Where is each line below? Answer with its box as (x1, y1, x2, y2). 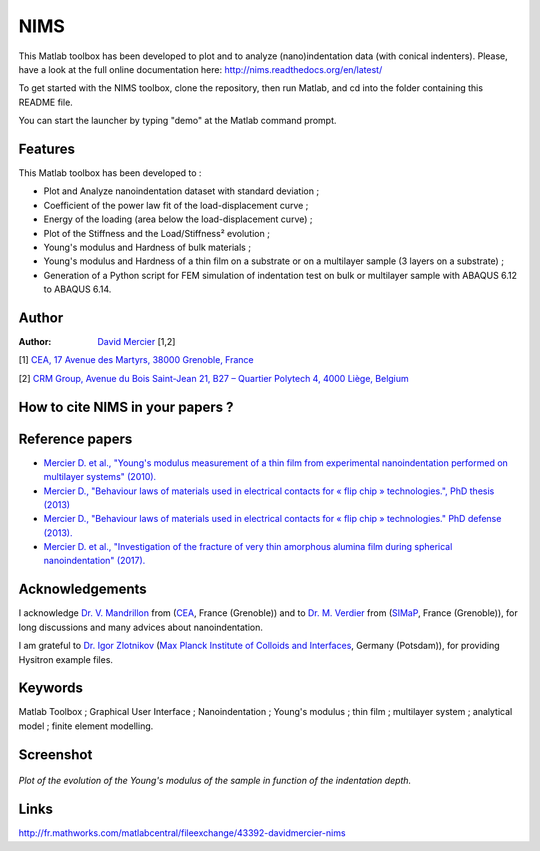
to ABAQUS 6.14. (43, 283, 112, 295)
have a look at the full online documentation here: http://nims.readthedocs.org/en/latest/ (18, 63, 383, 75)
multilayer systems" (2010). (43, 471, 157, 483)
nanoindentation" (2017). (43, 555, 146, 567)
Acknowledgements (18, 581, 147, 598)
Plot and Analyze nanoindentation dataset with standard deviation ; (43, 185, 320, 197)
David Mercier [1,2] (97, 336, 176, 348)
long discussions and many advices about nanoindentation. (18, 621, 264, 633)
